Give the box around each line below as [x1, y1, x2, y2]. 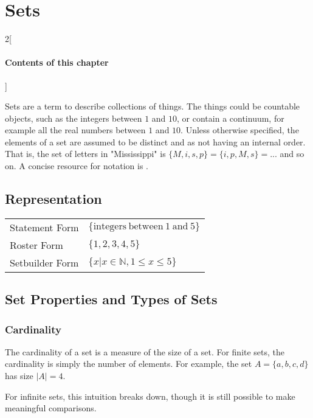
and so [280, 147, 304, 160]
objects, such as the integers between [5, 111, 142, 124]
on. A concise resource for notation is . [5, 159, 148, 172]
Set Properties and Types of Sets [5, 290, 218, 308]
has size [5, 369, 33, 382]
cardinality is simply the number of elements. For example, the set [5, 357, 252, 370]
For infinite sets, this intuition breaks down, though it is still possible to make [5, 389, 295, 402]
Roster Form [10, 237, 63, 252]
